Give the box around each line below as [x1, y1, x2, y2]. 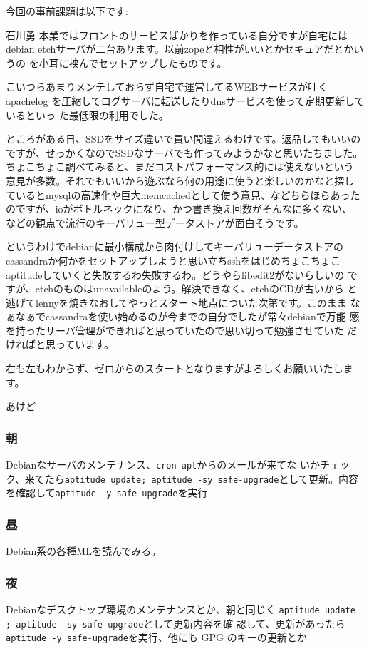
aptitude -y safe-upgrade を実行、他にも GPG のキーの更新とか [6, 630, 307, 645]
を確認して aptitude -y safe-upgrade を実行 [6, 485, 208, 500]
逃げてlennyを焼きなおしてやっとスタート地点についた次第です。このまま [6, 295, 347, 310]
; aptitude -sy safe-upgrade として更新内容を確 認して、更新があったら [6, 615, 345, 630]
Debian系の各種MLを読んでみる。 [6, 543, 162, 558]
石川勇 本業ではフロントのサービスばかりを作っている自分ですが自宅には [6, 27, 348, 42]
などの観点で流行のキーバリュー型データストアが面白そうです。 [6, 215, 304, 230]
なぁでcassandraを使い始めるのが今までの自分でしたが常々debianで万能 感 [15, 309, 360, 324]
